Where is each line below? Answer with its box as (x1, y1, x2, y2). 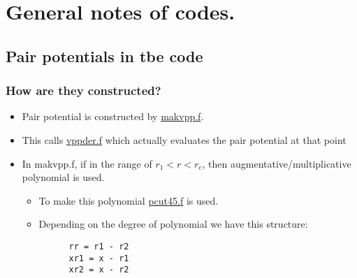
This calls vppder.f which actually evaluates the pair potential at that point (22, 132, 347, 147)
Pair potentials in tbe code (6, 45, 203, 66)
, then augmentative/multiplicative (202, 156, 351, 170)
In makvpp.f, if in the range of (22, 156, 152, 170)
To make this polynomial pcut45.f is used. (38, 193, 219, 207)
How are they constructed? (6, 82, 161, 99)
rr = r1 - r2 (68, 241, 129, 251)
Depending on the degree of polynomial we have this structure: (38, 217, 308, 231)
